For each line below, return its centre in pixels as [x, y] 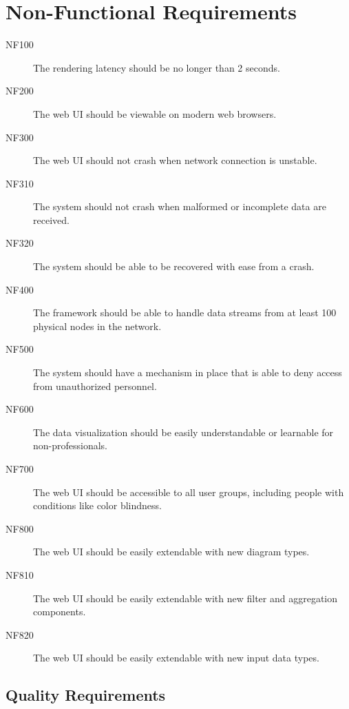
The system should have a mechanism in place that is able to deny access [188, 372]
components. [60, 612]
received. [51, 219]
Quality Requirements [86, 695]
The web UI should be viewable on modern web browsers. [155, 113]
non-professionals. [71, 445]
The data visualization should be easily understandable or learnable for [183, 432]
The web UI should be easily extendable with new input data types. [176, 658]
